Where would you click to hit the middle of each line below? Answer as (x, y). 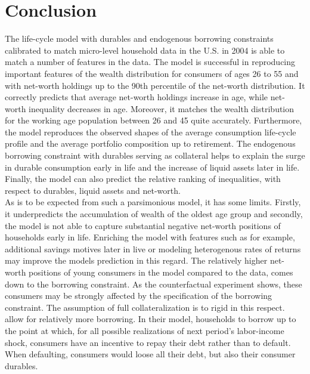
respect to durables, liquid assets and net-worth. (93, 190)
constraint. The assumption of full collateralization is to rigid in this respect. (145, 307)
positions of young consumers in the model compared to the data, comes (161, 272)
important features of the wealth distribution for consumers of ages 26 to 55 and (152, 73)
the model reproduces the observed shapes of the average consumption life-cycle (151, 132)
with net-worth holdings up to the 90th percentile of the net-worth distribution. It (155, 85)
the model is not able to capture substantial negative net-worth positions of (143, 225)
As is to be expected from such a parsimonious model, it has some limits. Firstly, (153, 202)
